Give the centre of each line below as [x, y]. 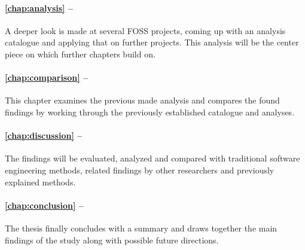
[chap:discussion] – [44, 135]
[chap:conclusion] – [44, 205]
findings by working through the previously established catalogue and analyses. [150, 112]
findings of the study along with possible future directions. [112, 240]
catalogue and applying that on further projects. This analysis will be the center [152, 42]
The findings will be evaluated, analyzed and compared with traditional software [152, 158]
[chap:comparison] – [47, 77]
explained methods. [40, 182]
